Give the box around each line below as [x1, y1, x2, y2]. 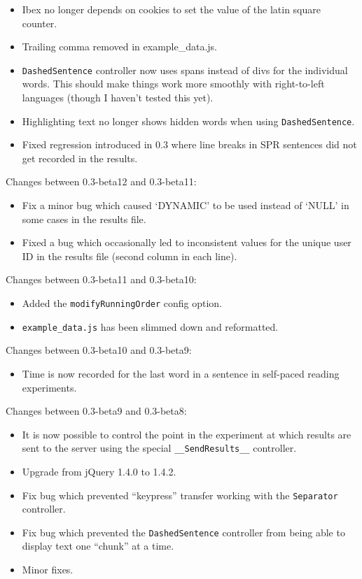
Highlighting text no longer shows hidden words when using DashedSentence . [22, 113, 355, 128]
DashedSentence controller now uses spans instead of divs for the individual [22, 62, 348, 77]
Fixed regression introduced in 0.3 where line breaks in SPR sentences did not [22, 137, 357, 152]
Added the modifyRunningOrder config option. [22, 296, 223, 310]
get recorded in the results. [22, 150, 138, 165]
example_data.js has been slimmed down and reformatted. [22, 319, 279, 334]
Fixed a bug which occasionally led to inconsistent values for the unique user [22, 235, 351, 250]
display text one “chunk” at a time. [22, 538, 174, 553]
